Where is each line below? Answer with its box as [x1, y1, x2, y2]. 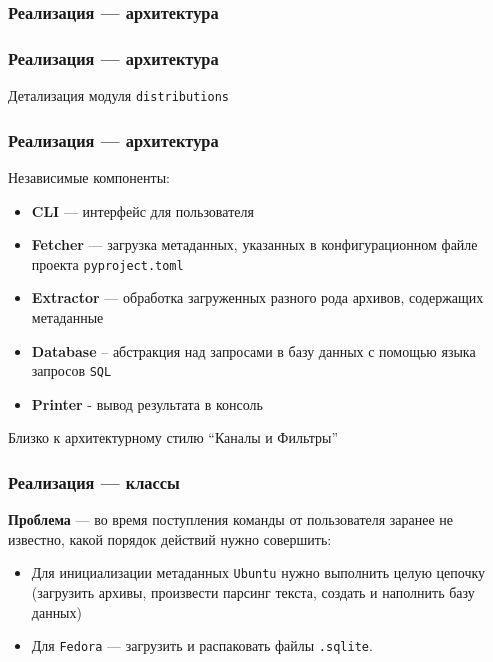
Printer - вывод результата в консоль [31, 393, 263, 414]
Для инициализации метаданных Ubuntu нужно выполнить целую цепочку [31, 562, 486, 583]
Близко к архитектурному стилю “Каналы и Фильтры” [8, 427, 339, 448]
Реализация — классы [8, 469, 180, 494]
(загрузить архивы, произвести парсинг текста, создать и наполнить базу [31, 582, 475, 603]
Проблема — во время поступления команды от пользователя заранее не [8, 509, 454, 530]
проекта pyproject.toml [31, 253, 184, 274]
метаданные [31, 306, 104, 327]
